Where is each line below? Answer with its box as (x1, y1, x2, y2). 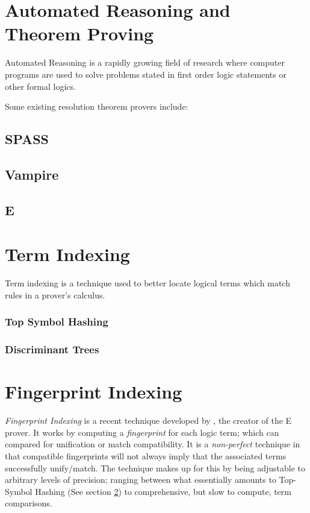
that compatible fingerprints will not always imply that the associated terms (5, 449, 287, 462)
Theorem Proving (5, 21, 154, 46)
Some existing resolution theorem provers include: (5, 100, 188, 113)
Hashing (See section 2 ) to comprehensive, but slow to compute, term (35, 485, 291, 497)
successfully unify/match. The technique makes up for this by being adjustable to (5, 461, 306, 474)
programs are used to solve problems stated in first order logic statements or (5, 68, 287, 80)
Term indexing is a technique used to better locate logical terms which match (5, 277, 290, 289)
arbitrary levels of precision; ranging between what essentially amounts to (5, 473, 276, 486)
